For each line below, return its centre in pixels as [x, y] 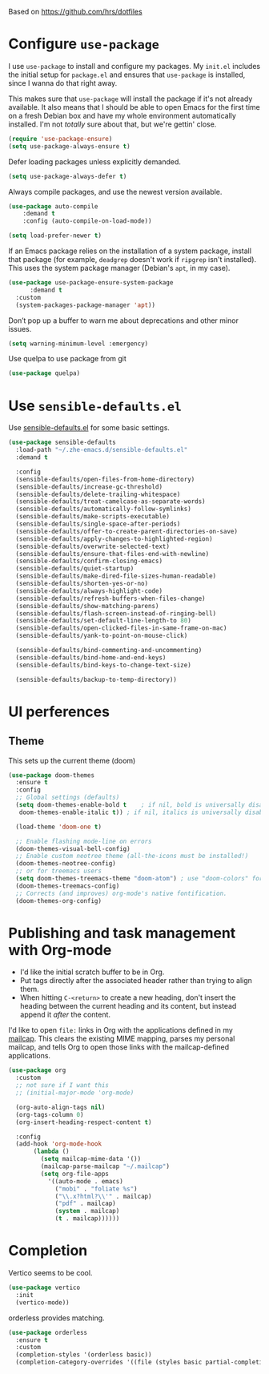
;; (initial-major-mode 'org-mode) [75, 1093]
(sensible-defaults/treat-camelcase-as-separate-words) [110, 502]
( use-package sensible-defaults [62, 443]
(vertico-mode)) [42, 1302]
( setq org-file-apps [75, 1174]
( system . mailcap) [87, 1211]
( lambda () [51, 1152]
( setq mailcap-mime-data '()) [91, 1159]
